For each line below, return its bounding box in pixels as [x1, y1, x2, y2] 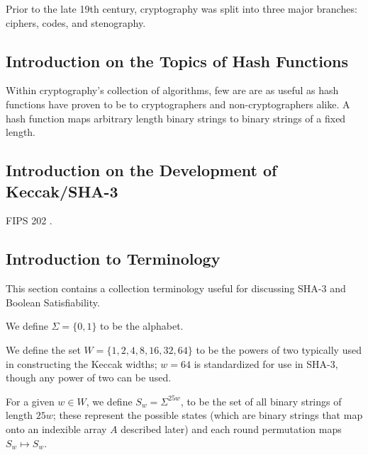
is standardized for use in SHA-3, [194, 356, 338, 371]
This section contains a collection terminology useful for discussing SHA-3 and [6, 281, 346, 296]
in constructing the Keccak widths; [6, 356, 157, 371]
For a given [6, 393, 55, 408]
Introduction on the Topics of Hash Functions [6, 50, 348, 71]
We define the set [6, 342, 81, 357]
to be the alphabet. [100, 318, 184, 333]
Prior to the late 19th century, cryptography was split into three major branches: [6, 1, 357, 16]
